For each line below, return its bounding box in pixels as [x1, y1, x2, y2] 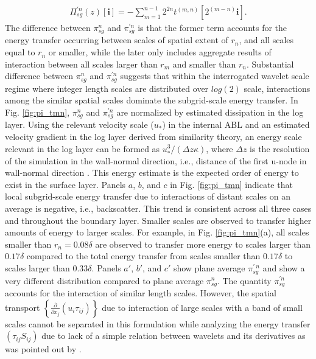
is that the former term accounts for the [138, 21, 287, 34]
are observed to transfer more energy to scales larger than [95, 237, 311, 250]
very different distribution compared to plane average [5, 274, 204, 287]
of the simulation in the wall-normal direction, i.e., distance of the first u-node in [5, 154, 307, 167]
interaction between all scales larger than [5, 57, 158, 70]
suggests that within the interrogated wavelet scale [120, 69, 309, 82]
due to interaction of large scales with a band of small [102, 301, 303, 313]
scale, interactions [244, 82, 311, 94]
